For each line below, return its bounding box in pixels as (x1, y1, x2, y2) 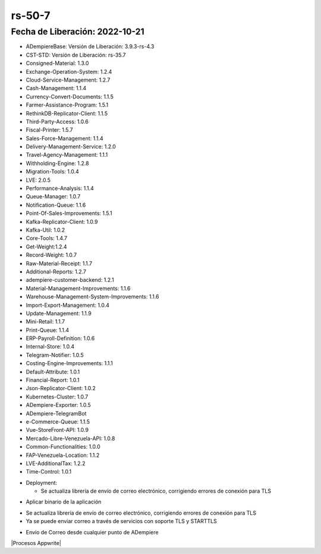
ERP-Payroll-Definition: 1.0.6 (26, 335, 95, 342)
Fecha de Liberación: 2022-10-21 (11, 26, 145, 37)
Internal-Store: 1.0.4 (26, 343, 75, 350)
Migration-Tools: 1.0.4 (26, 168, 80, 175)
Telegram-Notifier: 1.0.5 (26, 351, 84, 359)
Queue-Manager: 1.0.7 (26, 193, 81, 200)
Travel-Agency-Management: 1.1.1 (26, 151, 108, 158)
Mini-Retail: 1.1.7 (26, 318, 65, 325)
